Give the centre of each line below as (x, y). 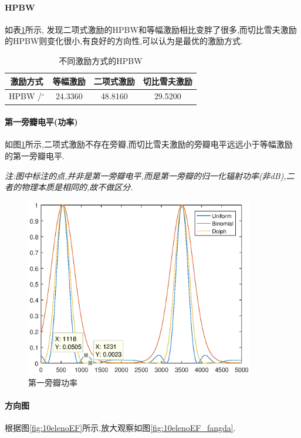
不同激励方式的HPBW (101, 60)
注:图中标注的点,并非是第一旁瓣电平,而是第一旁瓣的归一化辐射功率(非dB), (146, 175)
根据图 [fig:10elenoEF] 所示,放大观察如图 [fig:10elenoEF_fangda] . (120, 428)
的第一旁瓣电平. (35, 155)
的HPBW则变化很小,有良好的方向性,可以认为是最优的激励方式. (124, 41)
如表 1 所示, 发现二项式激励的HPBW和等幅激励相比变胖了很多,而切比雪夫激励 (151, 29)
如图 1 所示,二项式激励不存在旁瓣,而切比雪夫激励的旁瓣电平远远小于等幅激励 (149, 144)
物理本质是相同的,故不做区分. (77, 187)
